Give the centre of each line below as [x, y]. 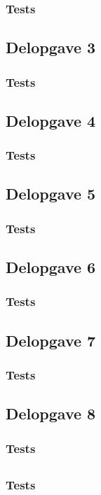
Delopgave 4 [51, 120]
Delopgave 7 [51, 340]
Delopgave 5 [51, 194]
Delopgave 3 [51, 47]
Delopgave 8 [51, 413]
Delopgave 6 [51, 267]
